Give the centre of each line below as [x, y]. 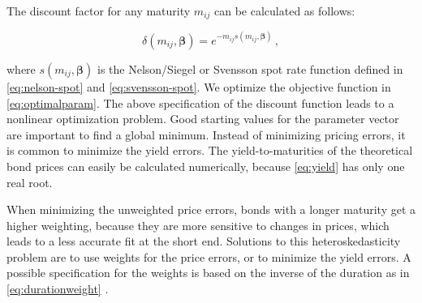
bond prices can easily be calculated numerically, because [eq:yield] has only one [206, 166]
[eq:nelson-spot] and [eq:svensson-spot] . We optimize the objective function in [199, 86]
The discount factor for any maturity [99, 11]
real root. [30, 182]
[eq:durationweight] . [58, 289]
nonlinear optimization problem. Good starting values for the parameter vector [203, 119]
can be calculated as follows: [285, 11]
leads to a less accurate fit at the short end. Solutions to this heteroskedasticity [204, 241]
